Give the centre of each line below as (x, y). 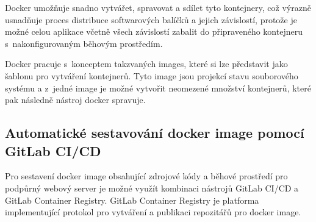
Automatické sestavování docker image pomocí (155, 133)
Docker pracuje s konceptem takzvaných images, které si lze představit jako (146, 64)
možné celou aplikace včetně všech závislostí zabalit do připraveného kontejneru (154, 31)
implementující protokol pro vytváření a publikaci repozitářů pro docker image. (153, 212)
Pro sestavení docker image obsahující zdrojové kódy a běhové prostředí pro (146, 176)
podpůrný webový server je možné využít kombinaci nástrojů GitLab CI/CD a (152, 188)
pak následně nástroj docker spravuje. (75, 100)
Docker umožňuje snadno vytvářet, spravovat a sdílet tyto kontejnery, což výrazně (158, 7)
